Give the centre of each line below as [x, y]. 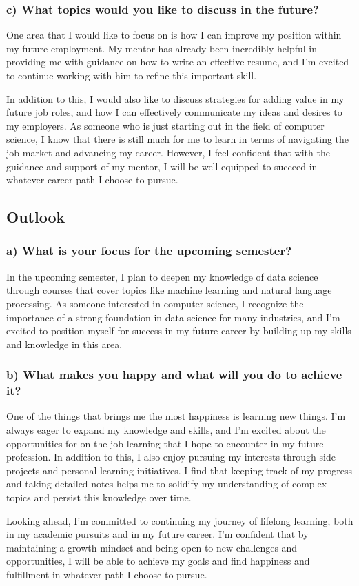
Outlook [36, 217]
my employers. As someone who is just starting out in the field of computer [165, 125]
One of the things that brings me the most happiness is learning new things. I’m [176, 416]
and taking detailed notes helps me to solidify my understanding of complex [167, 484]
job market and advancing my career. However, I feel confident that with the [168, 152]
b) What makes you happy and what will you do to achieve [174, 375]
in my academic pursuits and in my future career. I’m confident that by [157, 534]
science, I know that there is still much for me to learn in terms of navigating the [178, 139]
